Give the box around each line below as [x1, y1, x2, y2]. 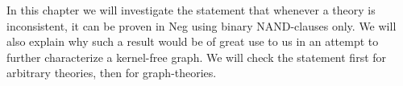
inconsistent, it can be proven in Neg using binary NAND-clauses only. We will [6, 17, 397, 34]
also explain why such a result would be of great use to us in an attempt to [6, 33, 379, 50]
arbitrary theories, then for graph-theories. [6, 64, 217, 81]
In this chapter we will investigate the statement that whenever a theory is [6, 2, 376, 18]
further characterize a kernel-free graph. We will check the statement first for [6, 48, 387, 65]
